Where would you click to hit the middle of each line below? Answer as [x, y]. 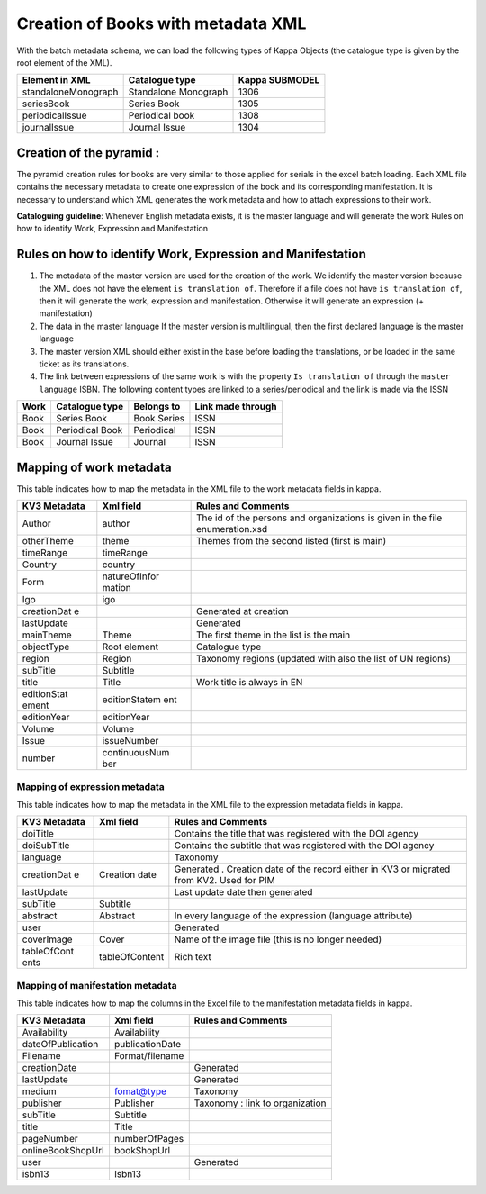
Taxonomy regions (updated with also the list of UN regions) [324, 659]
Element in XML [56, 80]
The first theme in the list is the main [274, 635]
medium [40, 1091]
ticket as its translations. [84, 364]
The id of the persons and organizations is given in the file [319, 518]
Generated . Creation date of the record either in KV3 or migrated [312, 869]
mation [117, 588]
